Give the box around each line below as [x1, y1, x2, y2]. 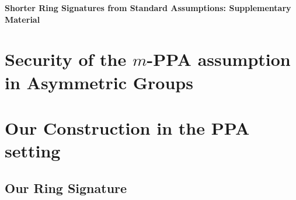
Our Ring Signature [5, 178, 127, 197]
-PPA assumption [147, 47, 291, 71]
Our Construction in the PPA [5, 115, 250, 139]
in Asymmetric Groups [5, 70, 193, 94]
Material [5, 13, 40, 25]
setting [5, 139, 61, 163]
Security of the [5, 47, 127, 71]
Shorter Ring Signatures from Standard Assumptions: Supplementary [5, 2, 291, 13]
